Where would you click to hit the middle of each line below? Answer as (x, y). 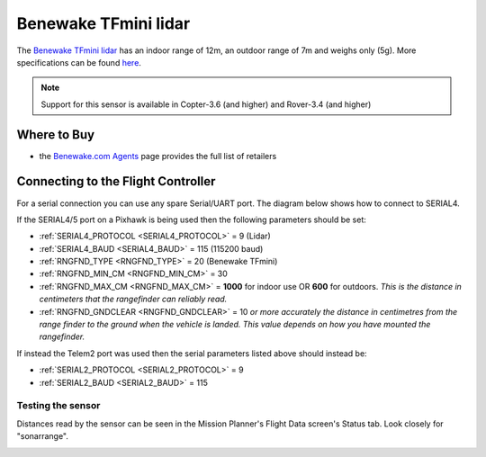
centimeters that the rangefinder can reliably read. (133, 299)
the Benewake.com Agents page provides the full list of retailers (158, 156)
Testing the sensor (58, 406)
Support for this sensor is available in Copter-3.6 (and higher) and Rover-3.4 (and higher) (206, 104)
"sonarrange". (43, 436)
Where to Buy (55, 134)
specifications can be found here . (79, 62)
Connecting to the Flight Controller (116, 181)
